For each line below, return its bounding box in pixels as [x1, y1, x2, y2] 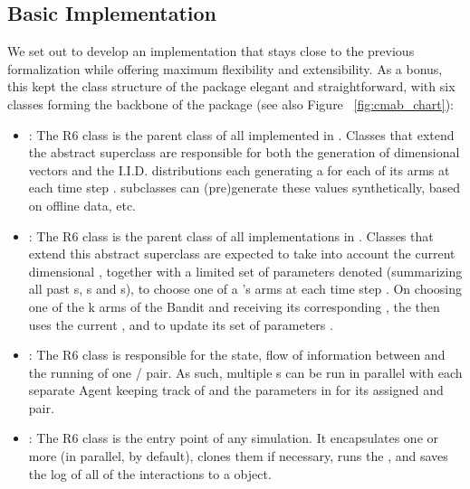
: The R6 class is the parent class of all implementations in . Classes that [28, 226, 434, 245]
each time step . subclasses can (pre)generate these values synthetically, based [28, 178, 461, 197]
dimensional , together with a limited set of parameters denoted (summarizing [28, 261, 463, 280]
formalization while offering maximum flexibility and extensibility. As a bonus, [7, 59, 443, 78]
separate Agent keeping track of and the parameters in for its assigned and [28, 381, 444, 400]
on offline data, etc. [28, 195, 137, 214]
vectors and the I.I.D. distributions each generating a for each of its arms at [28, 160, 450, 179]
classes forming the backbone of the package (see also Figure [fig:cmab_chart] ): [7, 94, 455, 113]
